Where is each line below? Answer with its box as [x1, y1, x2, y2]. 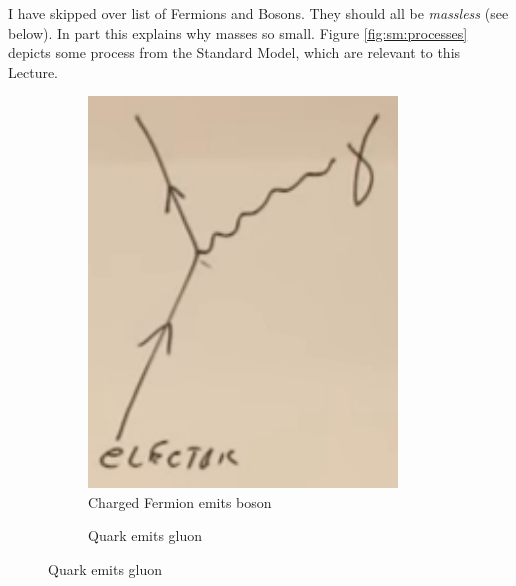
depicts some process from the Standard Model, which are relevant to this [8, 42, 461, 63]
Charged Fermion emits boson [88, 491, 272, 512]
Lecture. [8, 61, 59, 82]
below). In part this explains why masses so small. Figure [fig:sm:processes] [8, 22, 468, 43]
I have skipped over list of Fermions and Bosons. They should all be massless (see [8, 3, 509, 23]
